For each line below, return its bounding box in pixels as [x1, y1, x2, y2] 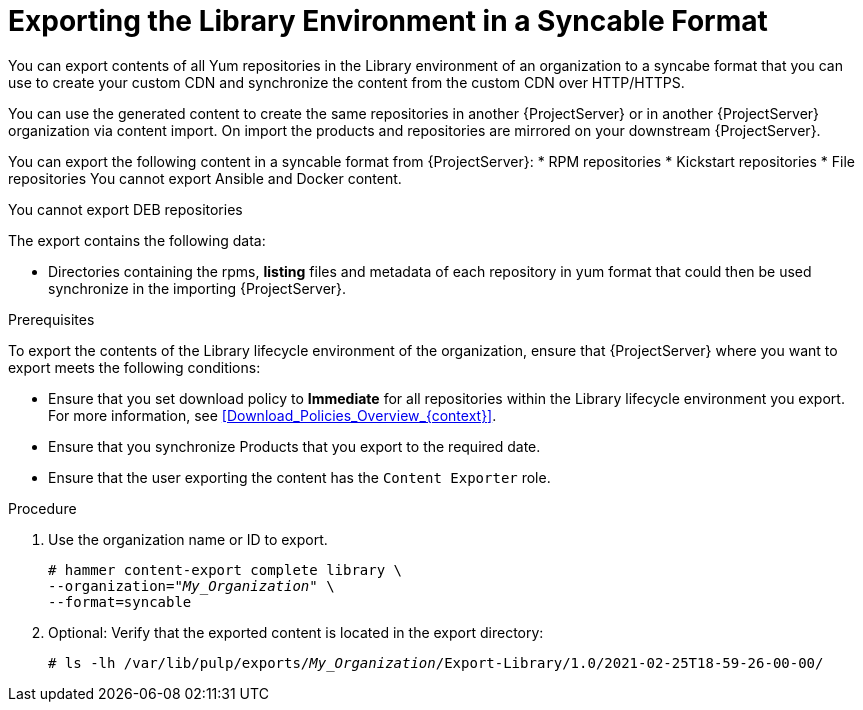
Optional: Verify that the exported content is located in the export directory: [48, 623, 544, 641]
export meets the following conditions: [8, 358, 261, 376]
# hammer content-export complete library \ [48, 561, 403, 578]
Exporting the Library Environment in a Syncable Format [8, 4, 768, 38]
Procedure [8, 499, 77, 517]
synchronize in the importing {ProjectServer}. [48, 279, 347, 297]
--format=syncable [48, 593, 192, 610]
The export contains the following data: [8, 231, 266, 249]
